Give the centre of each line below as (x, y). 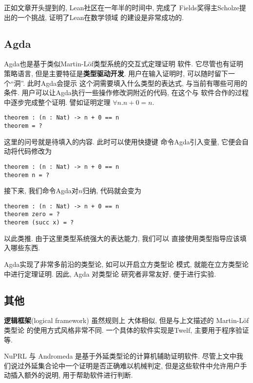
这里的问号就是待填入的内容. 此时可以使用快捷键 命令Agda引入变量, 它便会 (123, 141)
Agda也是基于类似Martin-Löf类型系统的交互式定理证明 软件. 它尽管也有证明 (124, 64)
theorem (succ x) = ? (39, 223)
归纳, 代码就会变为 (112, 191)
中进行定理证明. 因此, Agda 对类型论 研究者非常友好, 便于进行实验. (110, 273)
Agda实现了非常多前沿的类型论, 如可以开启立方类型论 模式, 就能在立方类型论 (126, 264)
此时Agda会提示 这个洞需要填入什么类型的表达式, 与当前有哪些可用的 (137, 83)
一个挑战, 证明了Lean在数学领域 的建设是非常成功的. (100, 17)
